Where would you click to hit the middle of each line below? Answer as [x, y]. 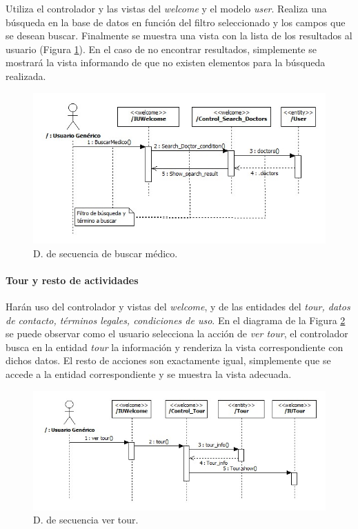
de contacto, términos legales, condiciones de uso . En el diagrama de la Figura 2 [176, 320]
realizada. [26, 76]
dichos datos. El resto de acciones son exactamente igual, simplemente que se [168, 360]
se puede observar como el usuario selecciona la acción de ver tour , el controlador [177, 333]
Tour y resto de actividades [72, 280]
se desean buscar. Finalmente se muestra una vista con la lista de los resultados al [179, 36]
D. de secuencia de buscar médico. [106, 253]
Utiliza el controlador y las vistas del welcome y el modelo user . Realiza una [166, 8]
